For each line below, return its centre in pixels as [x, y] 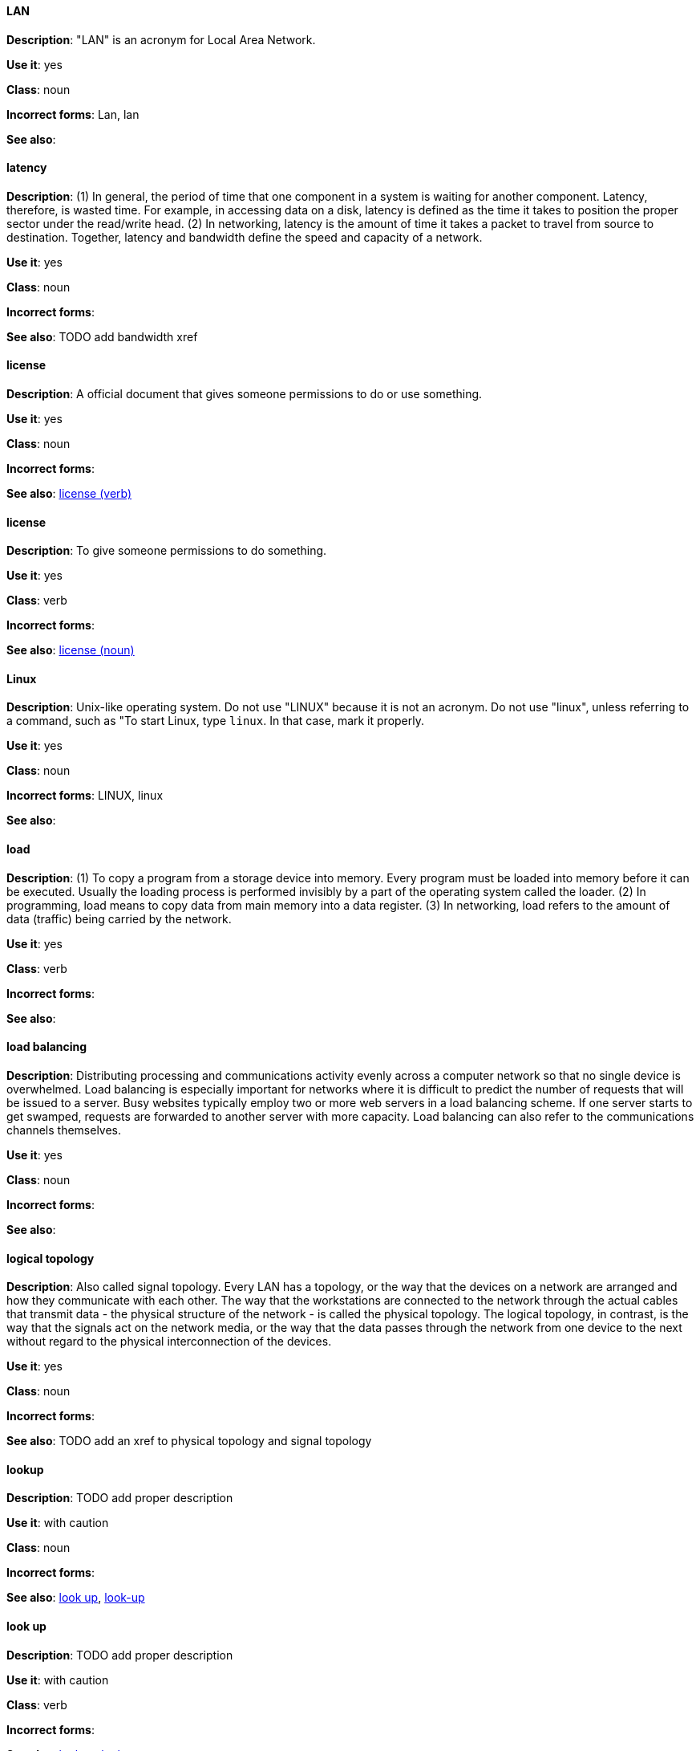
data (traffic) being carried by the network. [119, 918]
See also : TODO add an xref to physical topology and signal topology [189, 1441]
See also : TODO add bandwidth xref [102, 336]
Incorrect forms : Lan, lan [73, 114]
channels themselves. [64, 1130]
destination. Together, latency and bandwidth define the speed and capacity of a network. [245, 237]
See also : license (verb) [69, 494]
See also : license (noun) [71, 650]
